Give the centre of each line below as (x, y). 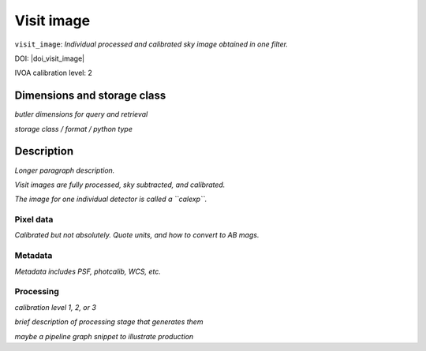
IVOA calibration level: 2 (53, 73)
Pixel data (34, 219)
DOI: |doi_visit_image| (50, 58)
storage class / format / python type (74, 129)
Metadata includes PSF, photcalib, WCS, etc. (88, 271)
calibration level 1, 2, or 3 (55, 307)
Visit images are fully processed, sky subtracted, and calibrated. (120, 185)
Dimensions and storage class (90, 96)
